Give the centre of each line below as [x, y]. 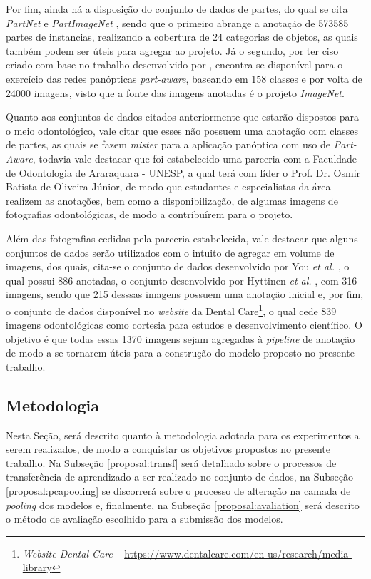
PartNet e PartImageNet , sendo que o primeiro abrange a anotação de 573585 [177, 22]
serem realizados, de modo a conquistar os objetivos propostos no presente [168, 449]
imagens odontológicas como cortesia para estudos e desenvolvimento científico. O [184, 325]
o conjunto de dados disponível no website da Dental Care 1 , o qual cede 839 [171, 309]
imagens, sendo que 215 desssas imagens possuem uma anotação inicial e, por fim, [185, 294]
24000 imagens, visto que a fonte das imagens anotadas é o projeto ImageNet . [175, 92]
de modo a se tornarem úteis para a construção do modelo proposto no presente [181, 353]
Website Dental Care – [72, 553]
